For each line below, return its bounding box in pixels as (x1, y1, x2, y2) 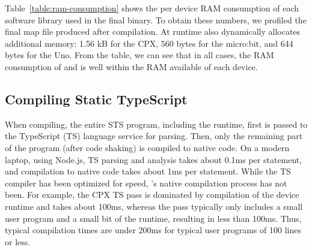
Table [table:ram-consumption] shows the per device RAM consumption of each (5, 2, 299, 14)
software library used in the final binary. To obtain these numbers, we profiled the (5, 13, 307, 26)
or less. (5, 235, 31, 248)
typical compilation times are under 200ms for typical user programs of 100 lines (5, 224, 301, 236)
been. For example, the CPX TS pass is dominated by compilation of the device (5, 188, 299, 201)
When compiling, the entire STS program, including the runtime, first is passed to (5, 118, 308, 130)
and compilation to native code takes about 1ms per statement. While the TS (5, 165, 291, 177)
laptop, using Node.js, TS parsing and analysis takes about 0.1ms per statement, (5, 153, 302, 165)
